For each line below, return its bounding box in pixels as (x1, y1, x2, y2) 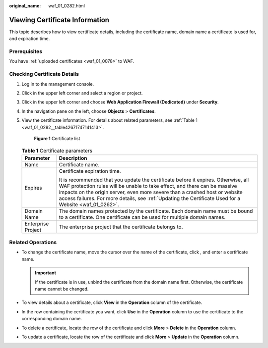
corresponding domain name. (21, 316, 82, 322)
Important (35, 270, 57, 276)
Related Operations (9, 239, 57, 246)
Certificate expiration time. (59, 167, 121, 174)
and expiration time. (9, 36, 50, 42)
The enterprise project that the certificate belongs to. (59, 223, 183, 230)
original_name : (9, 3, 41, 8)
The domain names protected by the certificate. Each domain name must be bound (59, 207, 253, 214)
